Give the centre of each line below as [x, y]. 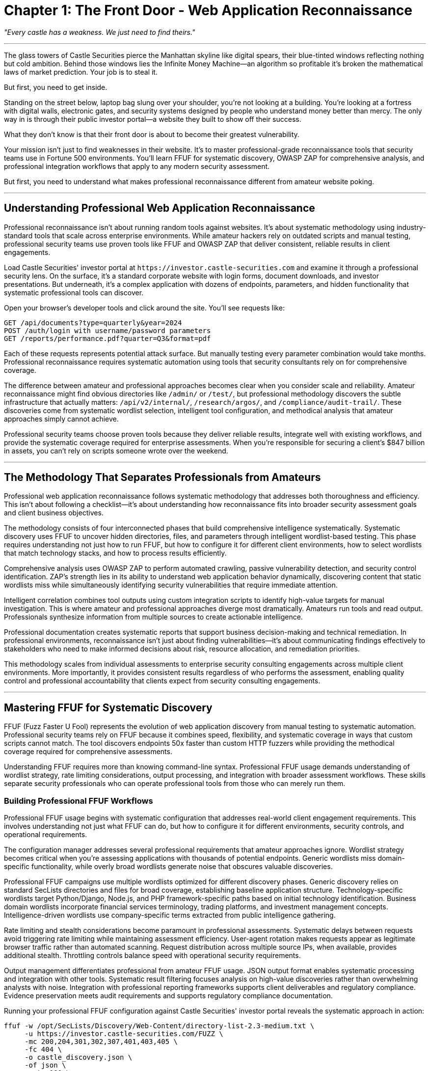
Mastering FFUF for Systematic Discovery [108, 707]
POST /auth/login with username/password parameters [107, 330]
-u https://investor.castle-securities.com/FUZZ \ [124, 1034]
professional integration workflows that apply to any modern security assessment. [137, 166]
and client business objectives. [54, 513]
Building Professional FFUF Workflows [79, 801]
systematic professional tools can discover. [74, 292]
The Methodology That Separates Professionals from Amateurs [162, 478]
